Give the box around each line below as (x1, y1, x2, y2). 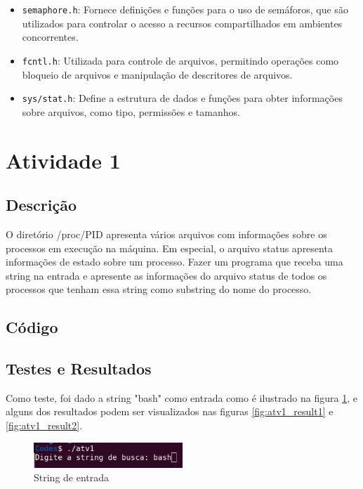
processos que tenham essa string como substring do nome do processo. (6, 282, 312, 296)
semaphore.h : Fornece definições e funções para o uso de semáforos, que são (22, 2, 348, 16)
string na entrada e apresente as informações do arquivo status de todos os (6, 268, 327, 282)
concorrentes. (22, 30, 79, 44)
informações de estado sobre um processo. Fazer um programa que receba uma (6, 254, 343, 269)
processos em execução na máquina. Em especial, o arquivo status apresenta (6, 240, 333, 255)
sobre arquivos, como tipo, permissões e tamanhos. (22, 104, 240, 119)
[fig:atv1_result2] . (6, 418, 83, 433)
